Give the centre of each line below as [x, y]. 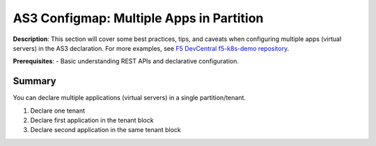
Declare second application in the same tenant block [105, 130]
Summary [34, 81]
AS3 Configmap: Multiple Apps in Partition [138, 18]
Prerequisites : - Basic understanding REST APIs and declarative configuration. [126, 61]
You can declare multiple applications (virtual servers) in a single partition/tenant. [130, 98]
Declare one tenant [58, 111]
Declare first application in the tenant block [92, 120]
